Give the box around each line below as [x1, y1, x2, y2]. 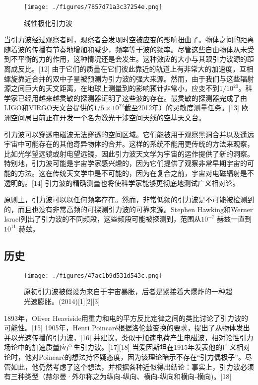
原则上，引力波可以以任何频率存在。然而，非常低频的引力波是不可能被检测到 [4, 194, 254, 205]
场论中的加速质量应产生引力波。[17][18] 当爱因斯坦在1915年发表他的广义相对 [4, 342, 251, 352]
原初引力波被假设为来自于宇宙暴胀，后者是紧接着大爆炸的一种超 [24, 286, 232, 297]
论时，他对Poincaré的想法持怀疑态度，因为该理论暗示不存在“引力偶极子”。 [4, 351, 245, 362]
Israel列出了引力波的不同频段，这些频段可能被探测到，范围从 [4, 214, 201, 224]
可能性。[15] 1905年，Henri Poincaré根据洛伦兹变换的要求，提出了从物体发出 [4, 322, 250, 333]
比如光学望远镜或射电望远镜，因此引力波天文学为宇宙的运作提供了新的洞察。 [4, 148, 254, 158]
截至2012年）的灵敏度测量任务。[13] [124, 102, 239, 113]
